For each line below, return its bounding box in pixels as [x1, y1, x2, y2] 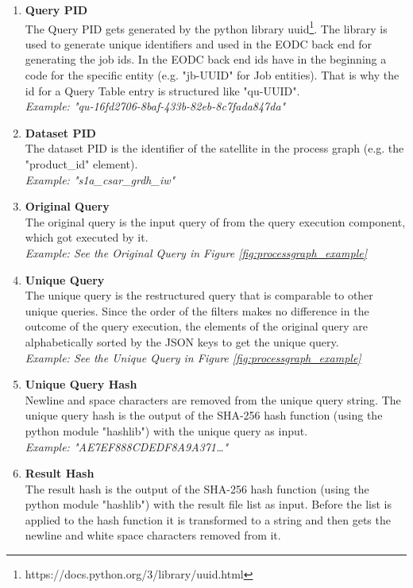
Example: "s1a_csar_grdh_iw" [25, 171, 176, 188]
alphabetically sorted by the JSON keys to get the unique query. [25, 333, 339, 350]
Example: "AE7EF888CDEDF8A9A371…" [25, 438, 229, 455]
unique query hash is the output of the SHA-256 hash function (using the [25, 407, 383, 424]
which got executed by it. [25, 229, 149, 246]
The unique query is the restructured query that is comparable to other [25, 287, 373, 304]
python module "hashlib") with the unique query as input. [25, 422, 308, 439]
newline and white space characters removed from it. [25, 527, 281, 544]
